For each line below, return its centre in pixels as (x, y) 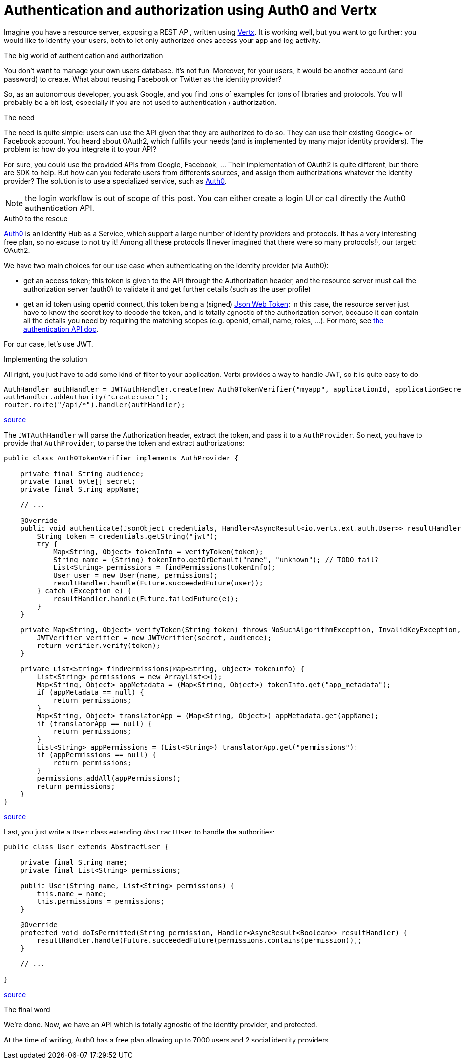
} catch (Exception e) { (84, 591)
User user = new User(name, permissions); (136, 575)
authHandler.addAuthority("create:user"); (86, 397)
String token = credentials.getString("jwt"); (127, 536)
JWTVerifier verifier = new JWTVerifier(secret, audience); (154, 637)
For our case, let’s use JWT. (49, 344)
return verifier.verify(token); (99, 645)
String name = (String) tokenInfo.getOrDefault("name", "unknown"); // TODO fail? (216, 559)
